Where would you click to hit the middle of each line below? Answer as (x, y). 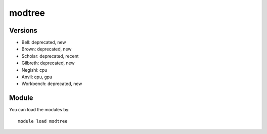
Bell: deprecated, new (44, 43)
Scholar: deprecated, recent (50, 56)
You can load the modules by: (40, 110)
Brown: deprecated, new (46, 49)
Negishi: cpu (34, 70)
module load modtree (43, 121)
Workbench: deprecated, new (52, 84)
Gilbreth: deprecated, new (48, 63)
